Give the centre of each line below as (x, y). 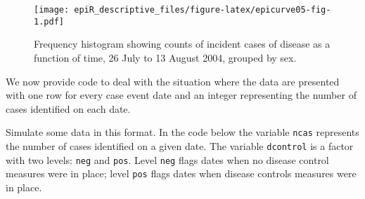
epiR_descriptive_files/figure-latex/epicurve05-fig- (203, 10)
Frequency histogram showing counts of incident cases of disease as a (182, 44)
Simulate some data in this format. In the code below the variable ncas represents (182, 132)
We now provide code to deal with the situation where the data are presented (173, 81)
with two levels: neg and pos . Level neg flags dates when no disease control (167, 159)
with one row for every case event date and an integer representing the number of (181, 95)
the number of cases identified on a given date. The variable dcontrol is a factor (180, 145)
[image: (52, 10)
